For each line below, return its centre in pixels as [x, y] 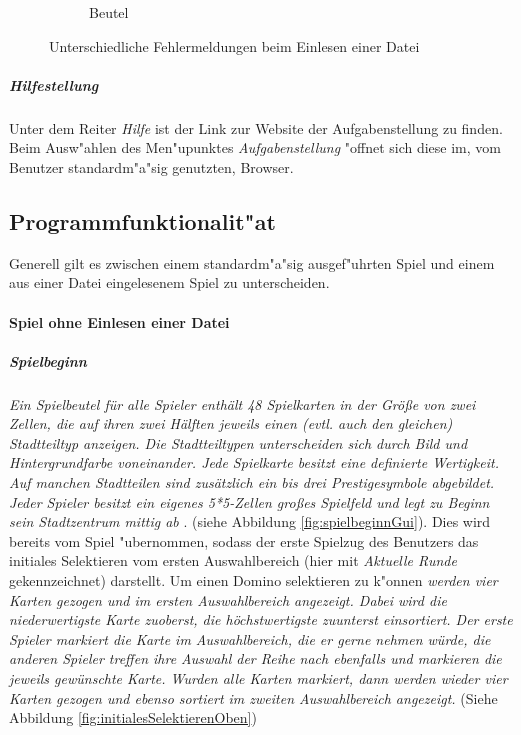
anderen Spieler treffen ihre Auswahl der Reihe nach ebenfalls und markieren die [255, 658]
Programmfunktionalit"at [142, 220]
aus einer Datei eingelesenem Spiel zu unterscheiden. [169, 282]
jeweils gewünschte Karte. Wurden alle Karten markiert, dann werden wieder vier [258, 677]
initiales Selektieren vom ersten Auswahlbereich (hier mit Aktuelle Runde [233, 560]
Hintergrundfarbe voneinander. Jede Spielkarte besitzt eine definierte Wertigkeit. [254, 462]
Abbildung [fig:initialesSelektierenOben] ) [133, 717]
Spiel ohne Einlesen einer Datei [119, 321]
